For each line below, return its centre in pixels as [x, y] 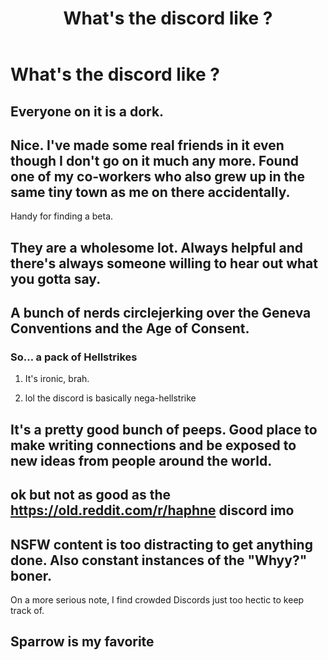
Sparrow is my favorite [82, 642]
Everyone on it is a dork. [87, 111]
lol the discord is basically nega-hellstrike [110, 398]
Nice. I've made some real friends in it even [147, 145]
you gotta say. [56, 278]
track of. [27, 611]
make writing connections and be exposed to [153, 445]
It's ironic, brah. [57, 379]
